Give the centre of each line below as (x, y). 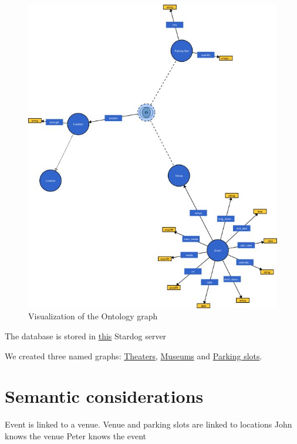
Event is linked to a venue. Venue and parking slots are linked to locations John (148, 424)
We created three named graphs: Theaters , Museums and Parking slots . (134, 355)
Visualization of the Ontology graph (93, 316)
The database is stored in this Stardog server (86, 336)
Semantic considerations (104, 396)
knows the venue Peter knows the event (76, 435)
